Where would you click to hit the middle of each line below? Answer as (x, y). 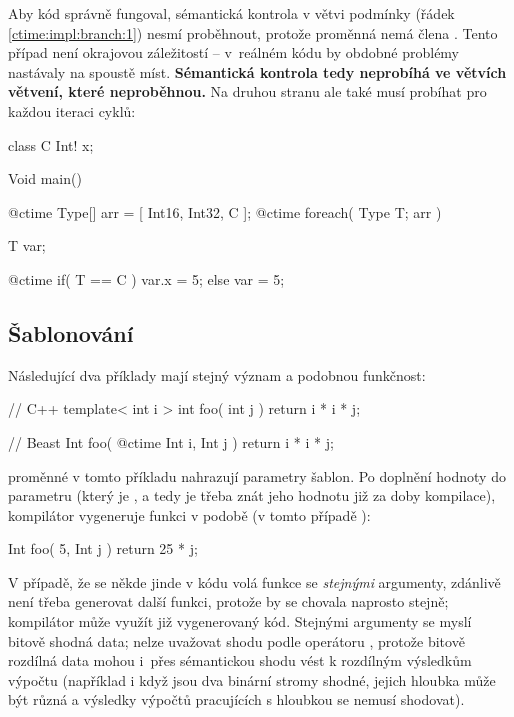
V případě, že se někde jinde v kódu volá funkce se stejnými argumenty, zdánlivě (254, 581)
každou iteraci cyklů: (72, 110)
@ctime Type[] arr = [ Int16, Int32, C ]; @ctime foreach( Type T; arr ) (225, 211)
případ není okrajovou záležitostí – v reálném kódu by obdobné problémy (234, 52)
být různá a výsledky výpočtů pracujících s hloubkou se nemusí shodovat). (236, 699)
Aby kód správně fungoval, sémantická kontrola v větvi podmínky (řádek (231, 13)
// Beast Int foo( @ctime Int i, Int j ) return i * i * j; (171, 441)
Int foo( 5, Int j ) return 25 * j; (103, 548)
